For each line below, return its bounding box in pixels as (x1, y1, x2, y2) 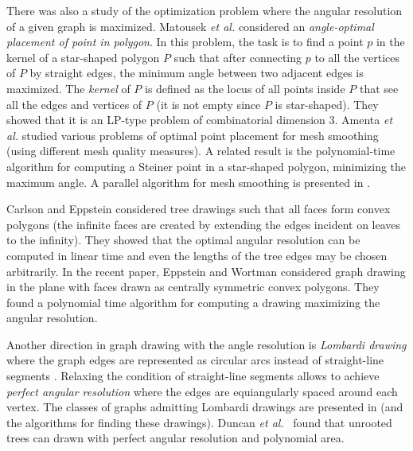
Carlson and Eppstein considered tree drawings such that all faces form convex (6, 200, 391, 217)
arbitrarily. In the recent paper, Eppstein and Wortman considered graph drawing (6, 262, 406, 279)
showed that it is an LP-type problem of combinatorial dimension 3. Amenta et (6, 111, 393, 128)
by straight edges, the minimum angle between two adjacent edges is (29, 64, 364, 81)
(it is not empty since (156, 95, 261, 112)
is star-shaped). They (275, 95, 379, 112)
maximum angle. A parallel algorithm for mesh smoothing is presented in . (6, 173, 371, 190)
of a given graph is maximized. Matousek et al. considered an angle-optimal (6, 17, 374, 34)
